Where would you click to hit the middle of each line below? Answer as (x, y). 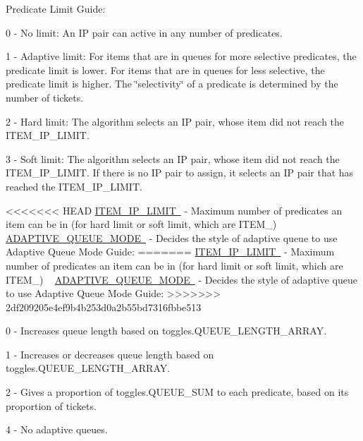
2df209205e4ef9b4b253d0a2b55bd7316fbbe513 (104, 307)
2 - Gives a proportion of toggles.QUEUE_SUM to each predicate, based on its (177, 392)
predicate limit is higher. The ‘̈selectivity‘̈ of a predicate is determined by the (172, 84)
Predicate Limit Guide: (56, 8)
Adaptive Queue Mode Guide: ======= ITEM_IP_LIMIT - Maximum (170, 252)
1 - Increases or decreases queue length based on (110, 354)
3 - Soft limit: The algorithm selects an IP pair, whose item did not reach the (173, 158)
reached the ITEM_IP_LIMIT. (74, 186)
